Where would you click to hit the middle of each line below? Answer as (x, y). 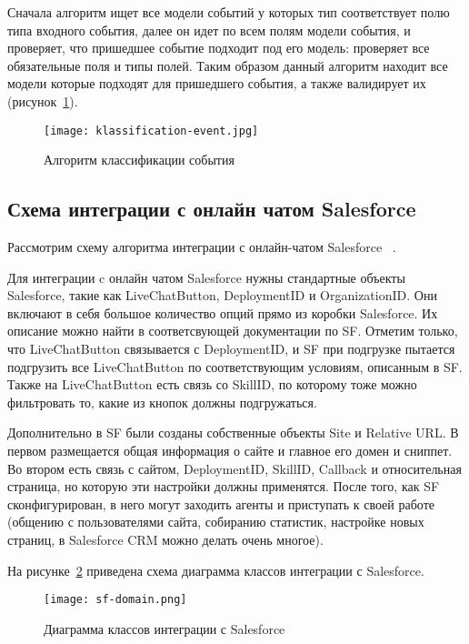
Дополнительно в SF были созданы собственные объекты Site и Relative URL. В (233, 433)
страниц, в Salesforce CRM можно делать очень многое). (165, 539)
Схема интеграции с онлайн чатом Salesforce (212, 209)
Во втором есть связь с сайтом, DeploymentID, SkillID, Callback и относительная (234, 468)
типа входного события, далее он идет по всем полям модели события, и (209, 30)
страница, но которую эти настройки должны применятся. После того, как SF (224, 486)
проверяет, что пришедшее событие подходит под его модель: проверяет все (219, 48)
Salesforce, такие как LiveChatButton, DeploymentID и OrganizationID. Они (222, 295)
